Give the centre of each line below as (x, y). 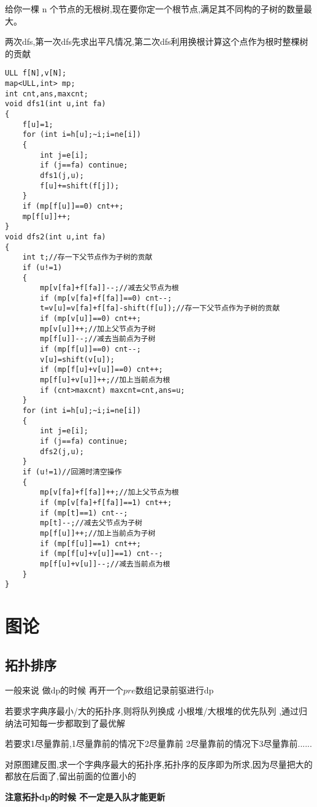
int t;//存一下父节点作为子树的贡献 (87, 257)
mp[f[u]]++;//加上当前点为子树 (98, 533)
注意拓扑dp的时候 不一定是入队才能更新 (85, 796)
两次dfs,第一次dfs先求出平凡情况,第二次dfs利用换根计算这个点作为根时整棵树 (157, 41)
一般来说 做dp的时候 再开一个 (64, 690)
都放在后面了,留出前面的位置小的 (71, 776)
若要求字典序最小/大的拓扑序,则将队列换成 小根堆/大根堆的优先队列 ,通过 (152, 711)
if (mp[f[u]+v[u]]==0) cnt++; (101, 370)
